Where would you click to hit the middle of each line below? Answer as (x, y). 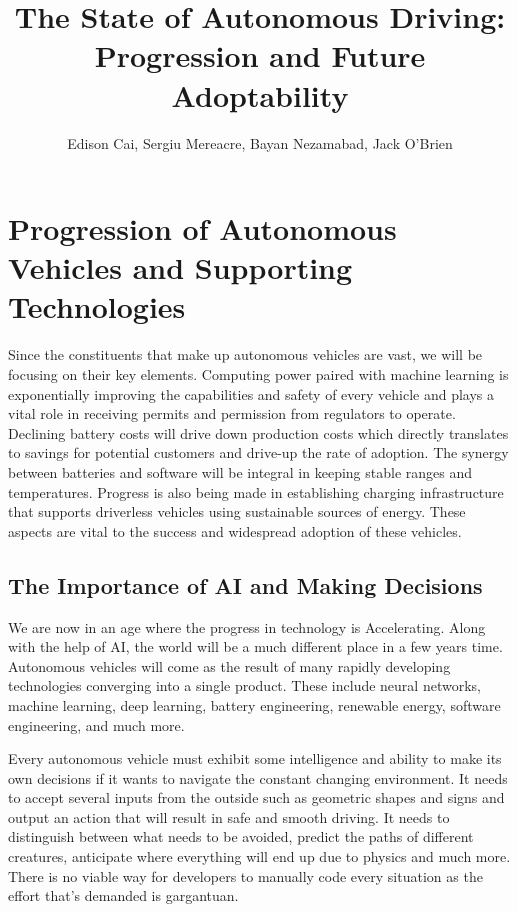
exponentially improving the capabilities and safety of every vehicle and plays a (251, 393)
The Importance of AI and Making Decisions (245, 584)
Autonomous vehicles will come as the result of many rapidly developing (229, 665)
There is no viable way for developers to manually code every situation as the (245, 875)
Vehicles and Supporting (180, 267)
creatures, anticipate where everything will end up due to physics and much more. (259, 856)
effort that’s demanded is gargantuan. (123, 895)
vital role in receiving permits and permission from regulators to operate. (232, 413)
